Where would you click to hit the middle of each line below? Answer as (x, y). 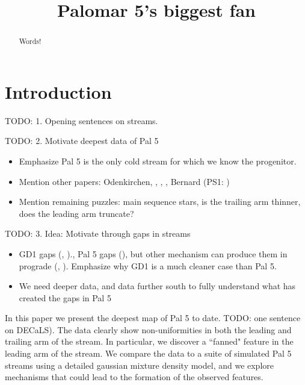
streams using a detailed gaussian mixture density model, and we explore (140, 365)
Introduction (58, 91)
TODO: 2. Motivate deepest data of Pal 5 (82, 141)
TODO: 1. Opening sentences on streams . (82, 120)
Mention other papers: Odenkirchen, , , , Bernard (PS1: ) (124, 181)
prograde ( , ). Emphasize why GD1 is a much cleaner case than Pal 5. (148, 265)
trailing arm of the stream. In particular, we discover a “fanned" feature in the (149, 341)
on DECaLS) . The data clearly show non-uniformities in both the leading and (148, 329)
